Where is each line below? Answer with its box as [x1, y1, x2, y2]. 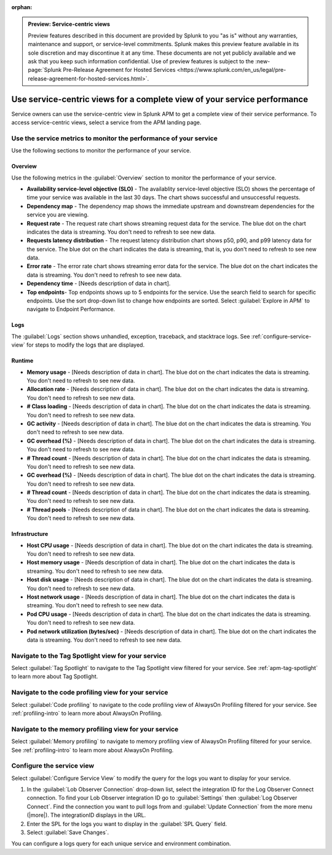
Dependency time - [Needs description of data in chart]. [26, 280, 171, 287]
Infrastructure [11, 530, 49, 538]
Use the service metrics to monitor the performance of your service [11, 134, 218, 143]
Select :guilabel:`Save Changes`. [26, 829, 109, 836]
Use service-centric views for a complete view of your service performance [11, 94, 309, 104]
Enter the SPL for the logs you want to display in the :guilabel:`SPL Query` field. [26, 820, 227, 827]
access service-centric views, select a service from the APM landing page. [11, 119, 202, 126]
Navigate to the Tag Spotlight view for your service [11, 652, 167, 660]
